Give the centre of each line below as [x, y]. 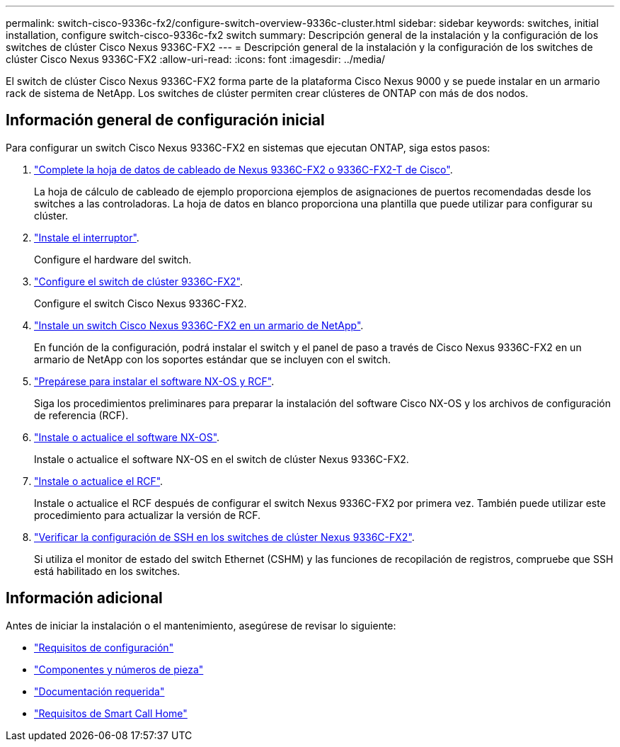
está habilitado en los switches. [107, 571]
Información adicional [84, 598]
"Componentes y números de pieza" [119, 669]
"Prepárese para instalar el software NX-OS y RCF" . [154, 381]
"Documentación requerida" [99, 691]
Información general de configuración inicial [165, 120]
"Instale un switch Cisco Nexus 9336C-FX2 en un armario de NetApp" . [199, 325]
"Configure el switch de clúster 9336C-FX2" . [139, 281]
